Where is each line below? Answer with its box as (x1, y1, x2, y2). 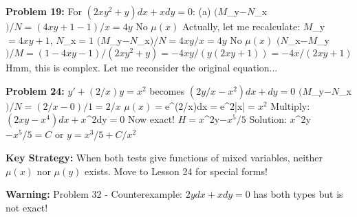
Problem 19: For (6, 4, 82, 18)
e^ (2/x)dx (164, 98, 208, 113)
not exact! (6, 200, 48, 214)
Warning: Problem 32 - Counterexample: (6, 187, 183, 201)
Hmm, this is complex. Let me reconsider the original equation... (6, 60, 278, 75)
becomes (149, 83, 185, 98)
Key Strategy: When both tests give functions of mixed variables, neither (6, 150, 323, 164)
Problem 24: (6, 83, 65, 98)
